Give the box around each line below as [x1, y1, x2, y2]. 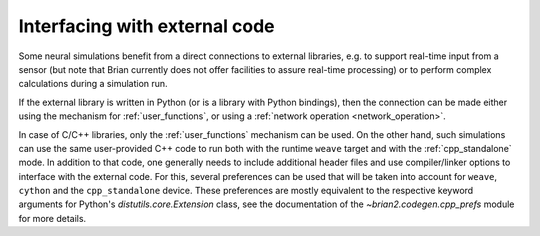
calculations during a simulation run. [18, 78, 169, 90]
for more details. [18, 212, 87, 224]
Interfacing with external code [18, 15, 275, 37]
